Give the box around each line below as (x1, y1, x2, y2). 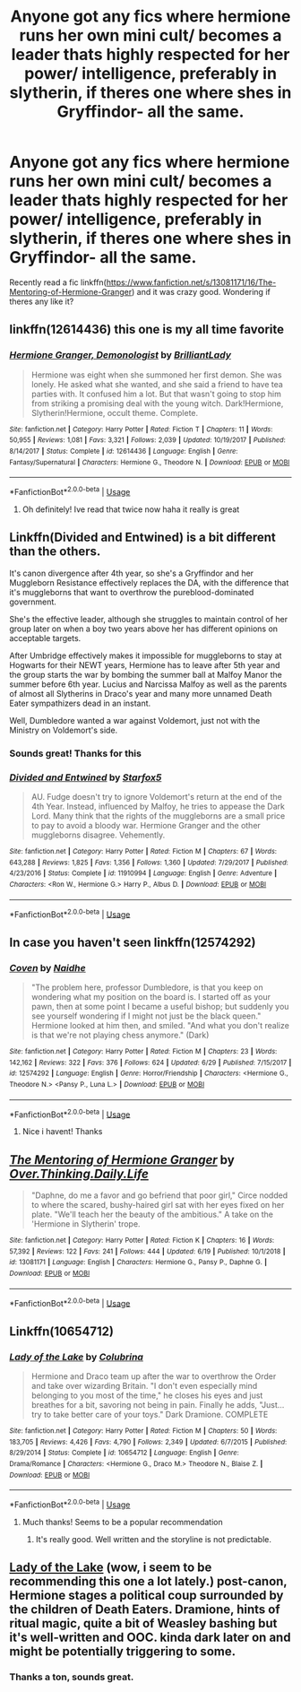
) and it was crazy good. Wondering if (131, 286, 271, 297)
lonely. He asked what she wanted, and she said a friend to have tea (30, 378, 284, 389)
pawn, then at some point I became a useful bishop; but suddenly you (30, 1001, 289, 1011)
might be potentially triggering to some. (9, 1644, 236, 1660)
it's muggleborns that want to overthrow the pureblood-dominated (9, 586, 254, 597)
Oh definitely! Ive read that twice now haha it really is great (21, 504, 240, 515)
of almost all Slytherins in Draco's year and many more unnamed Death (9, 688, 272, 698)
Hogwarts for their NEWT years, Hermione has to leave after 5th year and (9, 659, 280, 670)
